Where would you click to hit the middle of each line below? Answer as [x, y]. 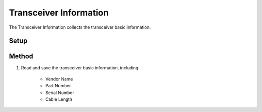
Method [21, 56]
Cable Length [59, 99]
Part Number [58, 86]
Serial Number [60, 93]
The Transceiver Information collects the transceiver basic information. [80, 27]
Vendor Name [59, 79]
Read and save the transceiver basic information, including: [81, 68]
